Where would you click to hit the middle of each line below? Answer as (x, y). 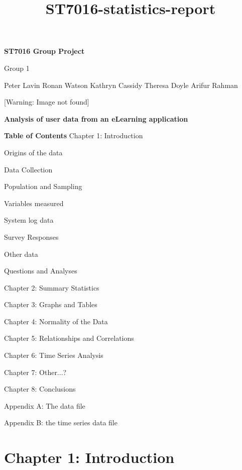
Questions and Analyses (41, 271)
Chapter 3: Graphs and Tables (51, 304)
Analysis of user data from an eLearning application (96, 118)
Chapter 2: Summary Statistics (52, 287)
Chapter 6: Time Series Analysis (54, 355)
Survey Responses (31, 237)
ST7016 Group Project (44, 51)
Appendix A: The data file (45, 405)
